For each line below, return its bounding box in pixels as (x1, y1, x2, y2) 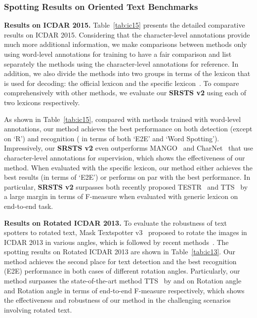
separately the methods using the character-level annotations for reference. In (4, 58, 239, 69)
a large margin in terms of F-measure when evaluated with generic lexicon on (4, 191, 238, 201)
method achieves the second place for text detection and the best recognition (4, 256, 237, 266)
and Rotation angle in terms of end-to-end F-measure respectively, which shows (4, 285, 245, 295)
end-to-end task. (4, 200, 53, 211)
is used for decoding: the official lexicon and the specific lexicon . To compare (4, 78, 239, 88)
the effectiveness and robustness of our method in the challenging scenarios (4, 295, 231, 305)
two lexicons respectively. (4, 97, 80, 107)
